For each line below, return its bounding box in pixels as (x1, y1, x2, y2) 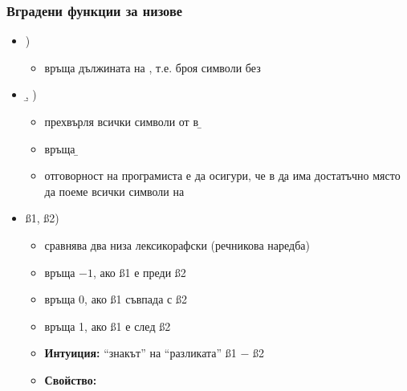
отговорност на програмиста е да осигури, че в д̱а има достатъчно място (44, 167, 401, 184)
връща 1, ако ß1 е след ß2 (44, 317, 171, 334)
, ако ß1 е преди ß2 (93, 263, 186, 280)
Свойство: (44, 371, 97, 388)
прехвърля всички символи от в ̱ (44, 113, 202, 129)
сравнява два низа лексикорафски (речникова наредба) (44, 236, 310, 253)
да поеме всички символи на (44, 182, 185, 199)
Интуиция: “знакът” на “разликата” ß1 (44, 344, 237, 361)
